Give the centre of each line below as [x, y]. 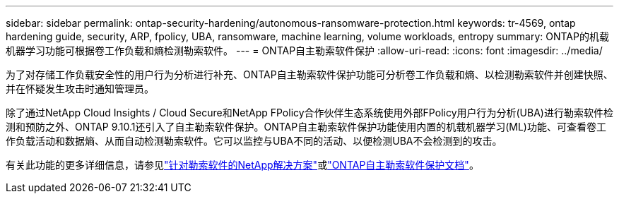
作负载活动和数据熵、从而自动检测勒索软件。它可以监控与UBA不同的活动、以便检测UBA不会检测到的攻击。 [254, 141]
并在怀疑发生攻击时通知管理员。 [80, 89]
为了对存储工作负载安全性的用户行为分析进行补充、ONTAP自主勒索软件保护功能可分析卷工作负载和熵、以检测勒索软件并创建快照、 [309, 74]
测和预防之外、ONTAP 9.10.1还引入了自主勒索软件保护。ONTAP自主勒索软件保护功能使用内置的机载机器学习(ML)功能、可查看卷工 [306, 127]
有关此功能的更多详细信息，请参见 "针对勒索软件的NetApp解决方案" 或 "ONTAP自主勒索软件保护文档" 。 [242, 165]
